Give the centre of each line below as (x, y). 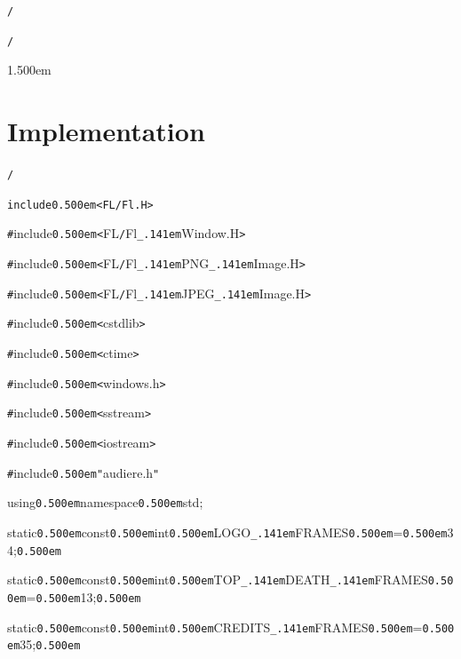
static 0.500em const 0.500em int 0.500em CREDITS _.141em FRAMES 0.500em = (215, 627)
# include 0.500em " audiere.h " (83, 472)
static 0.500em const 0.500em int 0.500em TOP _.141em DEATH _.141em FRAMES (218, 580)
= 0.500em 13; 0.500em (83, 596)
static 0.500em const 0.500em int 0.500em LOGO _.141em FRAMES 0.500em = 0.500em (227, 532)
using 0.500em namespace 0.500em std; (105, 502)
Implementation (106, 131)
